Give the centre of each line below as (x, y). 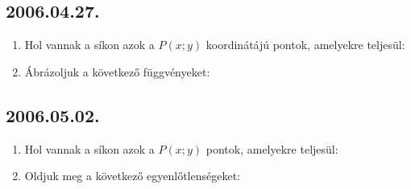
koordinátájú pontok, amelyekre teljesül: (305, 45)
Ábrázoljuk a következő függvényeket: (117, 71)
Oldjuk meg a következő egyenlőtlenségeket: (132, 176)
